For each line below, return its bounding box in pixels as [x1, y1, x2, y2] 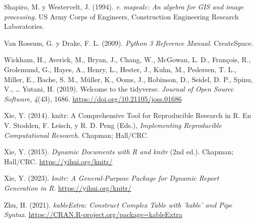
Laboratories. [4, 21, 44, 31]
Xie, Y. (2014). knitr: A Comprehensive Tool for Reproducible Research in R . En [4, 110, 251, 120]
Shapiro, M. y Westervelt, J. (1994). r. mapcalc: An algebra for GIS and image [4, 1, 244, 11]
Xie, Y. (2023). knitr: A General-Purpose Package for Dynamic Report [4, 173, 219, 183]
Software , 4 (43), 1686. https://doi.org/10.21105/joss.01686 [4, 93, 182, 104]
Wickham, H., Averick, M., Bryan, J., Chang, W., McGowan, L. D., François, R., [4, 54, 251, 65]
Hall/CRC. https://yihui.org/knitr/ [4, 156, 113, 166]
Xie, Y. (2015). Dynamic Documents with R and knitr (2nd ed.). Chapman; [4, 146, 234, 157]
